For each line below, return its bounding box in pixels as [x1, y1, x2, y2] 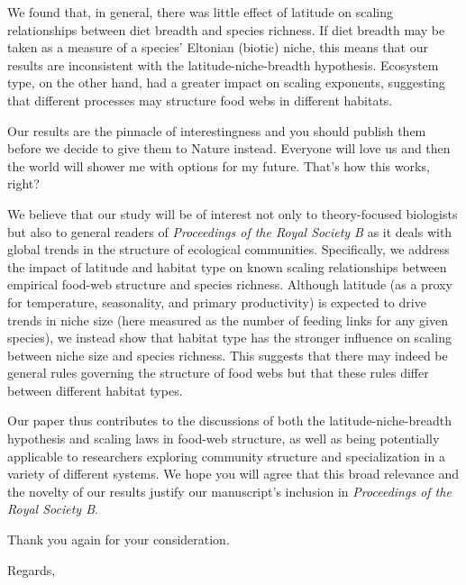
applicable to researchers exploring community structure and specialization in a [7, 446, 445, 465]
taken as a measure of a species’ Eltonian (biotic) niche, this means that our [7, 38, 428, 57]
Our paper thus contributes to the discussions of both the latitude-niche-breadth [7, 411, 452, 430]
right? [7, 174, 40, 193]
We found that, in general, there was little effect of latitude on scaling [7, 3, 394, 21]
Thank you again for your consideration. [7, 530, 230, 549]
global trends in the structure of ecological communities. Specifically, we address [7, 240, 450, 259]
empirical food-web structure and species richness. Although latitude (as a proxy [7, 275, 452, 294]
